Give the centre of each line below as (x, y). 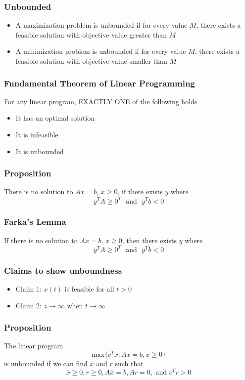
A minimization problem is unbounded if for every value (101, 51)
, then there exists (149, 240)
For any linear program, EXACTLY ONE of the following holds (101, 101)
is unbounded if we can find (46, 363)
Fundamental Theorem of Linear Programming (99, 83)
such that (129, 363)
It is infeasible (37, 134)
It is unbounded (40, 151)
